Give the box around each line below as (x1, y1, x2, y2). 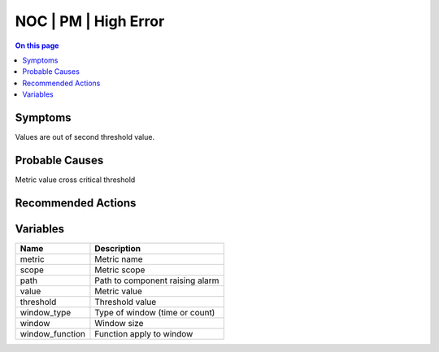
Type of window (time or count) (94, 306, 215, 318)
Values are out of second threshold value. (15, 133, 154, 142)
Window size (94, 317, 144, 328)
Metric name (94, 253, 143, 264)
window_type (20, 306, 72, 318)
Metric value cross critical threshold (15, 175, 136, 185)
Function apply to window (94, 328, 193, 339)
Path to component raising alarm (94, 275, 219, 286)
